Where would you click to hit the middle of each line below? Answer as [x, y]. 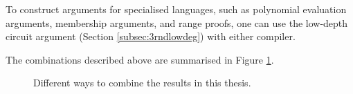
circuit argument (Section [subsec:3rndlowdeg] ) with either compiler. [151, 36]
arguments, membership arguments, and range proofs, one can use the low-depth [177, 22]
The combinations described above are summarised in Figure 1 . [140, 59]
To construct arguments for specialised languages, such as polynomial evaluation [176, 9]
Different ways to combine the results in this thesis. [142, 83]
